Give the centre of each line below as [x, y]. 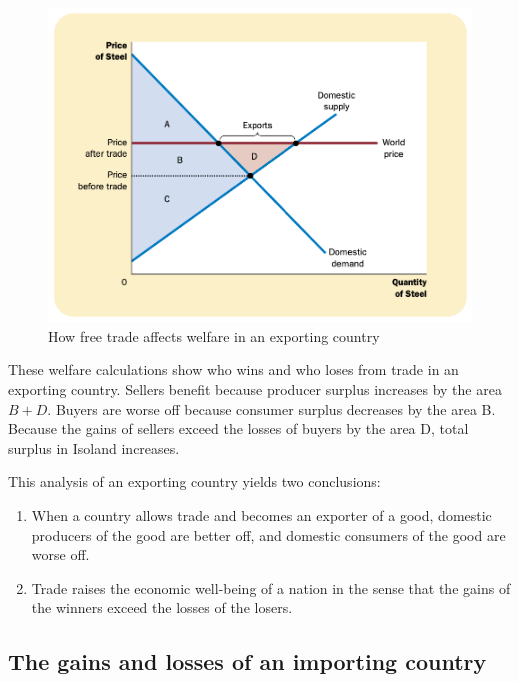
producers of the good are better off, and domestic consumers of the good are [268, 534]
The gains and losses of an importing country [247, 661]
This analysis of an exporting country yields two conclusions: [194, 481]
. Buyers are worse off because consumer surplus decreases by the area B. [271, 408]
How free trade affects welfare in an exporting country [214, 335]
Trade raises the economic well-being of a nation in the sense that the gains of [271, 587]
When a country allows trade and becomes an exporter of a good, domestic [261, 515]
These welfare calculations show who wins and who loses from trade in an [233, 369]
